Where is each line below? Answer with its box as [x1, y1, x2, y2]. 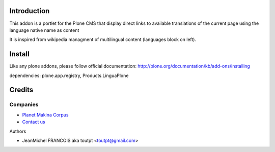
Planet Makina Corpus [22, 111, 69, 118]
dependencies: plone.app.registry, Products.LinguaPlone [9, 72, 129, 79]
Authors [9, 128, 26, 134]
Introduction [9, 7, 50, 15]
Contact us [22, 119, 45, 125]
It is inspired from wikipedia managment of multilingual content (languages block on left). [9, 36, 196, 43]
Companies [9, 101, 39, 108]
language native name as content [9, 27, 79, 33]
